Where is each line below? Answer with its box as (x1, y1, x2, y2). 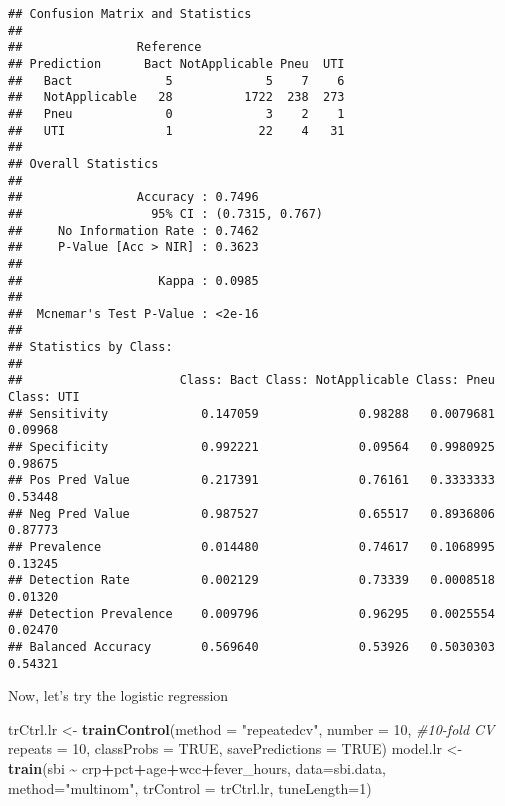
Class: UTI (8, 390, 80, 405)
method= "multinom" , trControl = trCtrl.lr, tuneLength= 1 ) (8, 777, 372, 798)
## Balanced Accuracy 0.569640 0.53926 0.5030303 (8, 639, 495, 654)
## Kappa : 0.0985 (8, 273, 259, 288)
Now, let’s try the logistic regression (8, 685, 229, 706)
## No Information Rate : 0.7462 (8, 223, 259, 238)
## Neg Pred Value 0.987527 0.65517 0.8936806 (8, 506, 495, 521)
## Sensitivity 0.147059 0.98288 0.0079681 (8, 406, 495, 421)
